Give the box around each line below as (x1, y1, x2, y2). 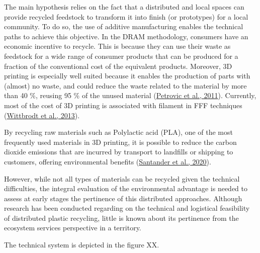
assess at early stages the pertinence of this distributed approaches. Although (4, 193, 242, 203)
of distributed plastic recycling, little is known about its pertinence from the (4, 212, 239, 223)
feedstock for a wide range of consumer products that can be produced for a (4, 50, 238, 61)
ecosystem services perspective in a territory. (4, 222, 141, 233)
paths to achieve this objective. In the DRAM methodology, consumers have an (4, 31, 248, 41)
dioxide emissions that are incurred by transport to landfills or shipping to (4, 146, 233, 157)
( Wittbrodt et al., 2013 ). (4, 110, 80, 120)
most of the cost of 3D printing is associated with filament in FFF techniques (4, 100, 242, 110)
